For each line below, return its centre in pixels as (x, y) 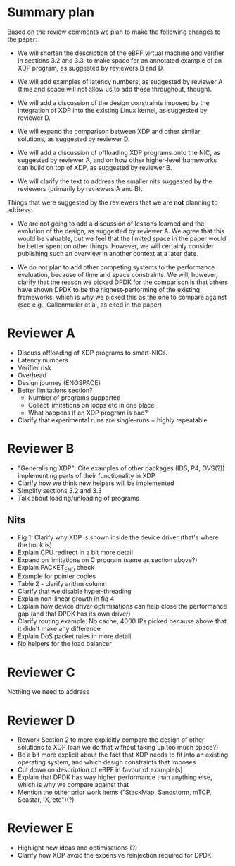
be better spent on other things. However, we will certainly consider (116, 246)
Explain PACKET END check (56, 568)
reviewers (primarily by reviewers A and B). (80, 188)
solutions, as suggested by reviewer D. (74, 139)
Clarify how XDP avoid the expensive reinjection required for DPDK (114, 855)
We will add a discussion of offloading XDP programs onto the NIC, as (119, 152)
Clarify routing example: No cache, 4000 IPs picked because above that (122, 621)
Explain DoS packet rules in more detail (74, 636)
